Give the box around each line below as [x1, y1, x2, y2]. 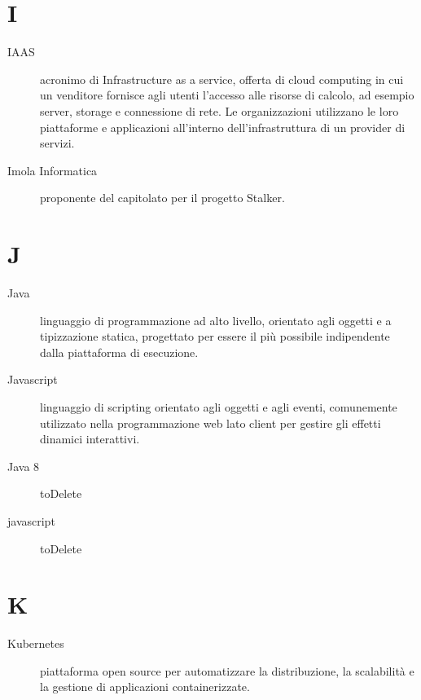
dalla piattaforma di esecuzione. [40, 343, 199, 360]
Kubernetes [7, 635, 64, 652]
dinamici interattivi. [40, 430, 140, 447]
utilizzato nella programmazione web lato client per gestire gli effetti [40, 414, 381, 431]
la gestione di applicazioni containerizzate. [40, 678, 250, 695]
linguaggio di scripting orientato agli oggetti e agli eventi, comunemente [40, 398, 397, 415]
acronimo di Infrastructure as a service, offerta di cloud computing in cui [40, 70, 404, 87]
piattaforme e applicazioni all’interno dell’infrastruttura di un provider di [40, 118, 406, 135]
